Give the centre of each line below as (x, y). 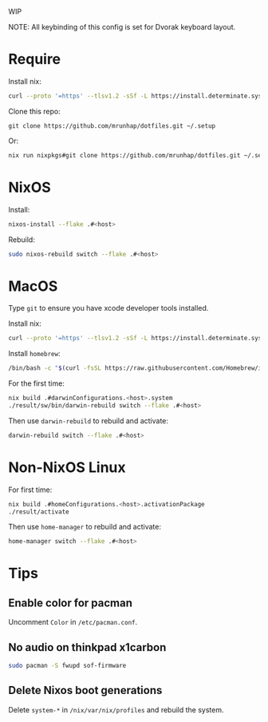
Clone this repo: (35, 111)
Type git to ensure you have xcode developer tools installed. (108, 308)
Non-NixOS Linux (67, 467)
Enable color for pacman (71, 603)
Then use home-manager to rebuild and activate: (85, 527)
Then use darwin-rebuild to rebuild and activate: (89, 421)
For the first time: (37, 383)
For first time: (30, 490)
